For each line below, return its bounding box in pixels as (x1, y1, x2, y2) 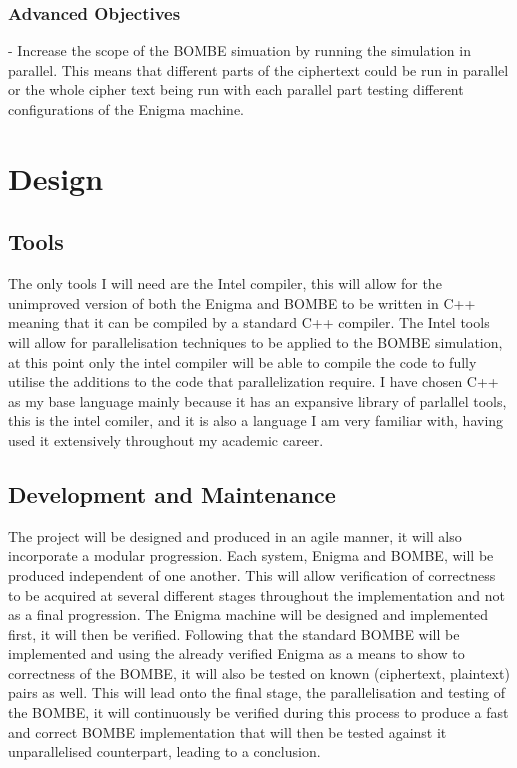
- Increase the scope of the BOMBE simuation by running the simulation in (8, 40, 471, 61)
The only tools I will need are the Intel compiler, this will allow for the (8, 273, 442, 294)
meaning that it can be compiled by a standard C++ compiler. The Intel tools (8, 312, 490, 333)
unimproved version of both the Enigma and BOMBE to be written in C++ (8, 292, 476, 313)
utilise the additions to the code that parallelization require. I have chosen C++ (8, 371, 499, 392)
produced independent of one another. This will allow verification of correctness (8, 564, 496, 585)
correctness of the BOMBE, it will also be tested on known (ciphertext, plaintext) (8, 662, 510, 683)
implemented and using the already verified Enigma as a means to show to (8, 643, 465, 664)
